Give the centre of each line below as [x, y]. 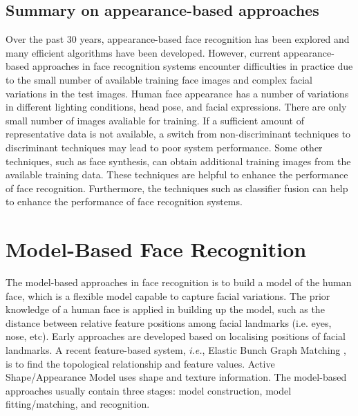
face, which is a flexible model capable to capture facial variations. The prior [168, 295]
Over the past [35, 39]
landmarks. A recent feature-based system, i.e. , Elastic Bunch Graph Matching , [176, 350]
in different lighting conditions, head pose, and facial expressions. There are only [176, 107]
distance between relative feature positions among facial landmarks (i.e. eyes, [169, 322]
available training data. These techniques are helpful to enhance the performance [177, 174]
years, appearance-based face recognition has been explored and [215, 39]
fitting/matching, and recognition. [78, 404]
